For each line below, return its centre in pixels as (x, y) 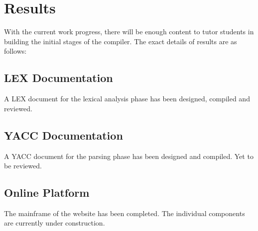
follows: (15, 51)
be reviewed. (23, 166)
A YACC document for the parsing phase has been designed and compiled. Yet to (129, 156)
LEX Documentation (59, 78)
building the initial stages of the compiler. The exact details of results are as (121, 41)
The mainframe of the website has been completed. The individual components (125, 213)
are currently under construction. (55, 223)
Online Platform (47, 192)
